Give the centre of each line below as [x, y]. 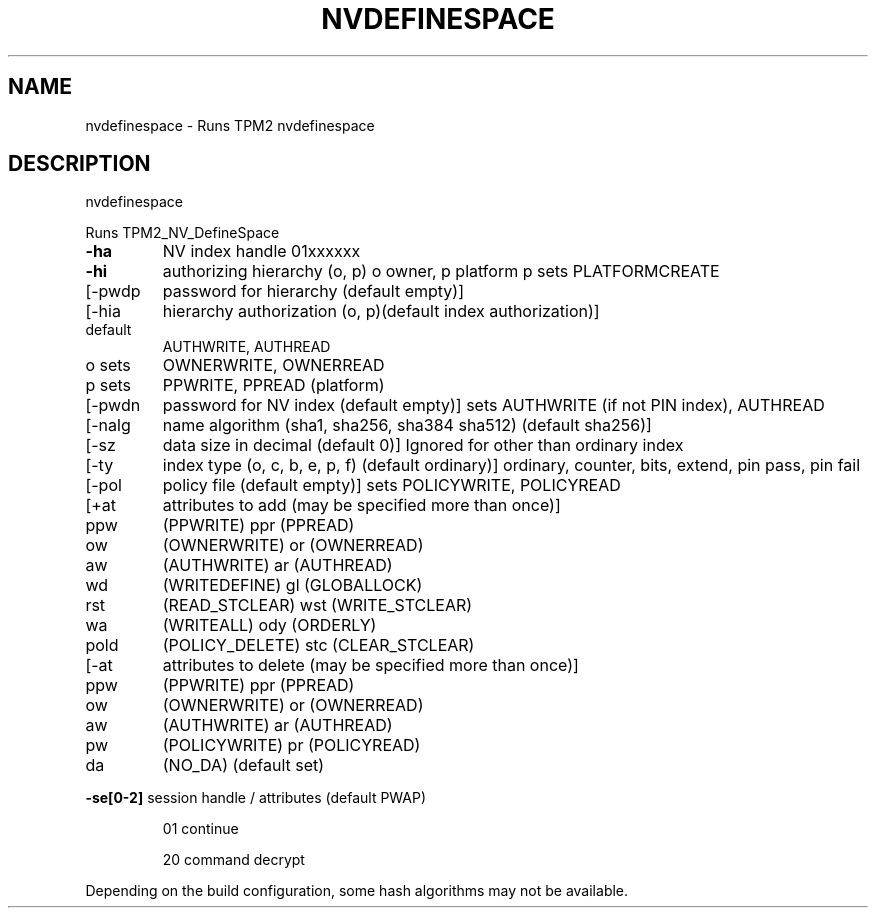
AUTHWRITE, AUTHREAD [246, 347]
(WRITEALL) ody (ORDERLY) [269, 625]
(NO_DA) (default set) [243, 765]
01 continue [200, 829]
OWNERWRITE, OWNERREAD [273, 365]
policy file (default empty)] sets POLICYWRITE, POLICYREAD [391, 485]
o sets [108, 365]
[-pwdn [113, 405]
